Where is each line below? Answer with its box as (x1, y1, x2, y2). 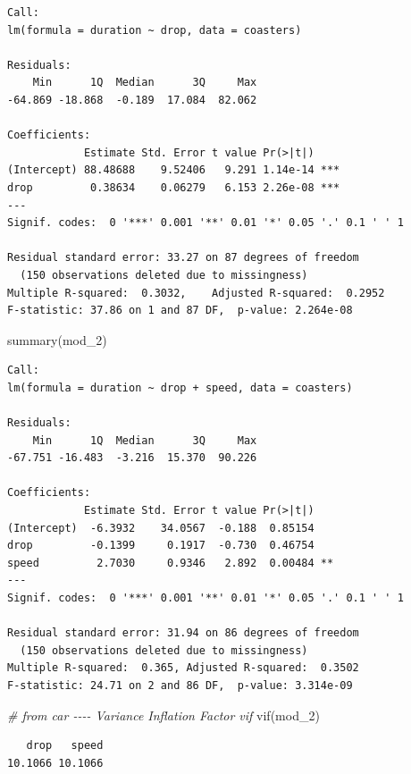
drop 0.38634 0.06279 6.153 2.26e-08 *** (7, 181, 340, 194)
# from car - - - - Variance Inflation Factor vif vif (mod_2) (7, 705, 320, 724)
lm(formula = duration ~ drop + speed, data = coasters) (7, 381, 353, 394)
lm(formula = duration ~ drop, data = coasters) (7, 23, 302, 37)
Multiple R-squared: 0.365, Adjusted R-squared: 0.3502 (7, 661, 359, 675)
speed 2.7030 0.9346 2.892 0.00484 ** (7, 556, 334, 569)
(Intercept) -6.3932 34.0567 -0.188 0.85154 (7, 521, 315, 534)
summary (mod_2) (7, 330, 107, 349)
